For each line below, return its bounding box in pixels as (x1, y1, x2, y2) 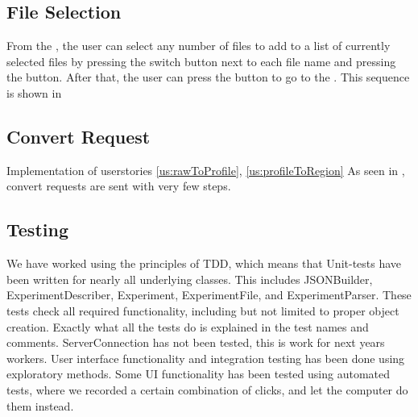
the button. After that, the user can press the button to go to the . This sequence (6, 69, 410, 85)
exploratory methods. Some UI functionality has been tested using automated (6, 365, 391, 382)
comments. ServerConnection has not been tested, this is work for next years (6, 334, 385, 351)
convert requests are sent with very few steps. (6, 177, 231, 194)
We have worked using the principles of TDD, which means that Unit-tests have (6, 255, 402, 272)
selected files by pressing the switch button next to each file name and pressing (6, 52, 396, 69)
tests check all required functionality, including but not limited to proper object (6, 302, 399, 319)
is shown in (6, 84, 62, 101)
